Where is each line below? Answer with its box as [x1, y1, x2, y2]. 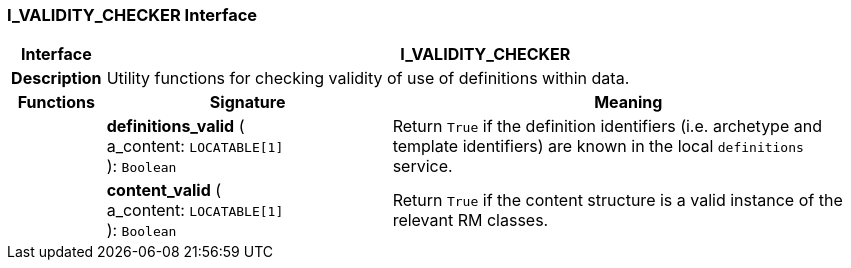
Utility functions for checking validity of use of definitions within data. [106, 68, 630, 89]
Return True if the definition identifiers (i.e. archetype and [392, 116, 822, 137]
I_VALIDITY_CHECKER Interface [7, 5, 258, 25]
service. [392, 156, 453, 177]
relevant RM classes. [392, 210, 549, 231]
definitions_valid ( [106, 116, 245, 137]
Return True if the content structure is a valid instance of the [392, 190, 843, 211]
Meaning [594, 92, 663, 113]
